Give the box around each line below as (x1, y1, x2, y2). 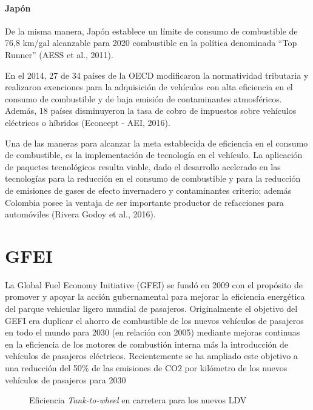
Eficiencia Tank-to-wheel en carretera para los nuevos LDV (29, 394, 247, 406)
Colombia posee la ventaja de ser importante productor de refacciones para (5, 196, 284, 208)
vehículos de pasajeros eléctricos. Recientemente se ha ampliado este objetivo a (5, 349, 298, 362)
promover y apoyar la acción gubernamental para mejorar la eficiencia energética (5, 290, 305, 303)
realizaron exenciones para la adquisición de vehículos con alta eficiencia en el (5, 81, 293, 93)
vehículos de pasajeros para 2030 (5, 373, 126, 386)
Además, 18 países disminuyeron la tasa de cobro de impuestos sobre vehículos (5, 104, 297, 117)
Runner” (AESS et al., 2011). (5, 48, 113, 61)
